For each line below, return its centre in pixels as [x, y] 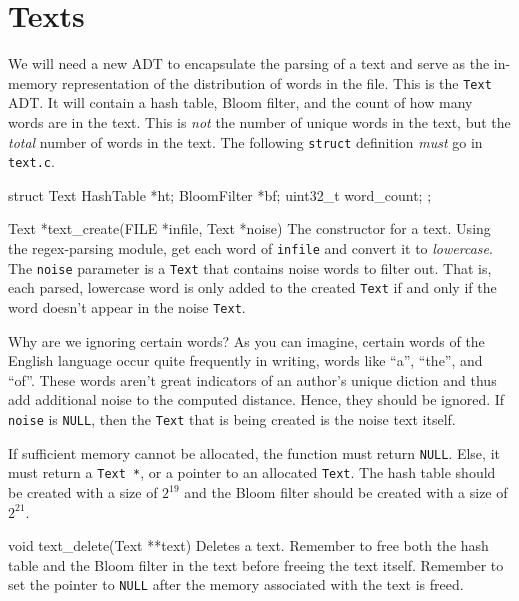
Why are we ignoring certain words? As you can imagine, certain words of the [246, 340]
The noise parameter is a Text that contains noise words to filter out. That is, [250, 267]
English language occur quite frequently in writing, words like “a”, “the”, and [245, 360]
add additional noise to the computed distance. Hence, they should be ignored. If [256, 399]
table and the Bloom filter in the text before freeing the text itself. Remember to [256, 564]
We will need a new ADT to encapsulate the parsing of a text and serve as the [249, 63]
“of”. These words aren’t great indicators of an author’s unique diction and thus [252, 379]
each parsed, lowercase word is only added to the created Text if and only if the [252, 287]
